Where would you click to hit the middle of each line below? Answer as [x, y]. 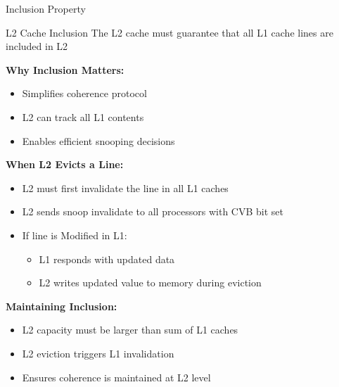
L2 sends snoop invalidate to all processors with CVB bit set [153, 211]
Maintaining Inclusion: [62, 306]
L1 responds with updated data [107, 259]
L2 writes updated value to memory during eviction [150, 283]
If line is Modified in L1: [75, 235]
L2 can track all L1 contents [83, 116]
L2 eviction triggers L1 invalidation [98, 353]
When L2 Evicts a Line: [65, 164]
